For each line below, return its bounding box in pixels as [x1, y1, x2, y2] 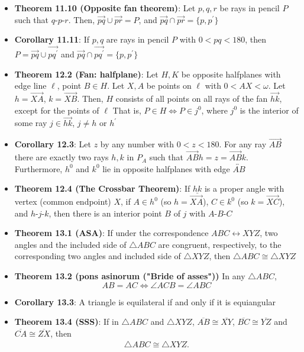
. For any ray [219, 138, 267, 150]
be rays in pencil [219, 2, 280, 14]
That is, [112, 104, 141, 116]
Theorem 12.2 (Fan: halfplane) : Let [14, 67, 159, 80]
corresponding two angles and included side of [14, 250, 181, 262]
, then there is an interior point [48, 206, 162, 219]
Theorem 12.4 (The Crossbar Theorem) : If [14, 182, 190, 195]
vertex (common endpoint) [14, 195, 111, 208]
